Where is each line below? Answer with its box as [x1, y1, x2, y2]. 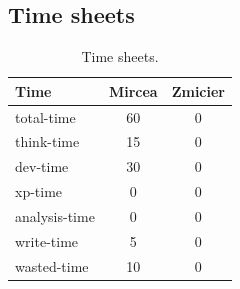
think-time [15, 131, 80, 152]
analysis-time [15, 206, 95, 227]
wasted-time [15, 255, 89, 276]
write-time [15, 230, 79, 251]
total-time [15, 106, 76, 127]
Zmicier [171, 80, 225, 101]
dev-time [15, 156, 69, 177]
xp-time [15, 181, 63, 202]
